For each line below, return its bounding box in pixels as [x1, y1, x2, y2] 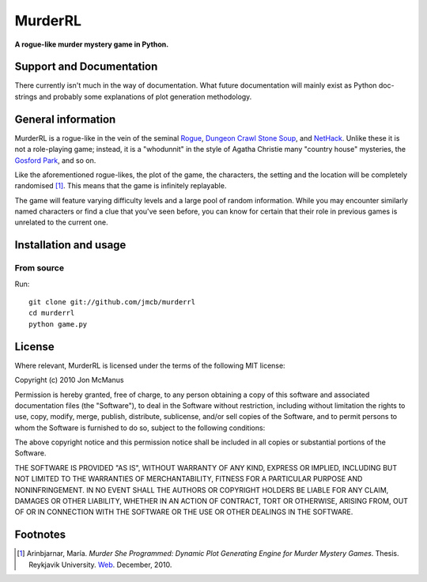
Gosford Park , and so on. [14, 155, 96, 165]
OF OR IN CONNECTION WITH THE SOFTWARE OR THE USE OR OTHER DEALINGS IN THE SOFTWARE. [14, 507, 353, 517]
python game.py [28, 319, 88, 328]
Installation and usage [14, 238, 127, 252]
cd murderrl [28, 308, 75, 318]
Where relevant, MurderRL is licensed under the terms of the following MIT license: [14, 361, 285, 370]
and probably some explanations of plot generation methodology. [38, 92, 252, 101]
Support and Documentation [14, 60, 158, 74]
